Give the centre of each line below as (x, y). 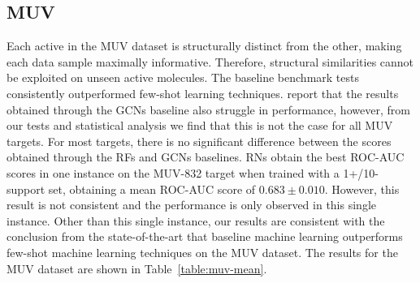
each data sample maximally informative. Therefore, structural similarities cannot (210, 61)
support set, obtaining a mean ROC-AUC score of (131, 189)
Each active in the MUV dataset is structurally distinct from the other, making (204, 46)
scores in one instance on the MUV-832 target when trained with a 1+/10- (193, 172)
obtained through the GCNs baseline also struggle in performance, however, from (208, 109)
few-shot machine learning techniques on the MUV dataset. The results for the (202, 252)
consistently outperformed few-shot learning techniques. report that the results (203, 93)
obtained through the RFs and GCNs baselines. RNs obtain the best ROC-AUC (206, 157)
